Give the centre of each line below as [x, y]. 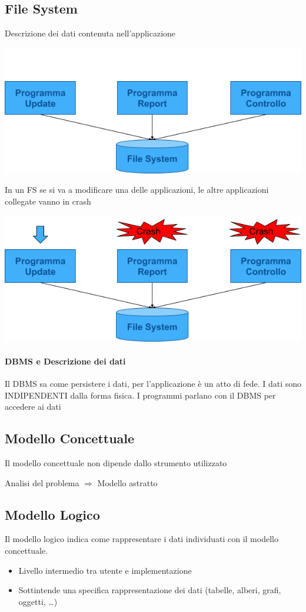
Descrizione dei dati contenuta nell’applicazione [90, 33]
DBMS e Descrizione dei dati [65, 361]
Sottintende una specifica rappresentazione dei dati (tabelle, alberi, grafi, [150, 590]
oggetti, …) [38, 601]
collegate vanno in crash [48, 201]
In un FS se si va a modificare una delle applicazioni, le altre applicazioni [137, 190]
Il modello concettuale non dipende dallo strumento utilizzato [116, 462]
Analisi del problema [42, 482]
